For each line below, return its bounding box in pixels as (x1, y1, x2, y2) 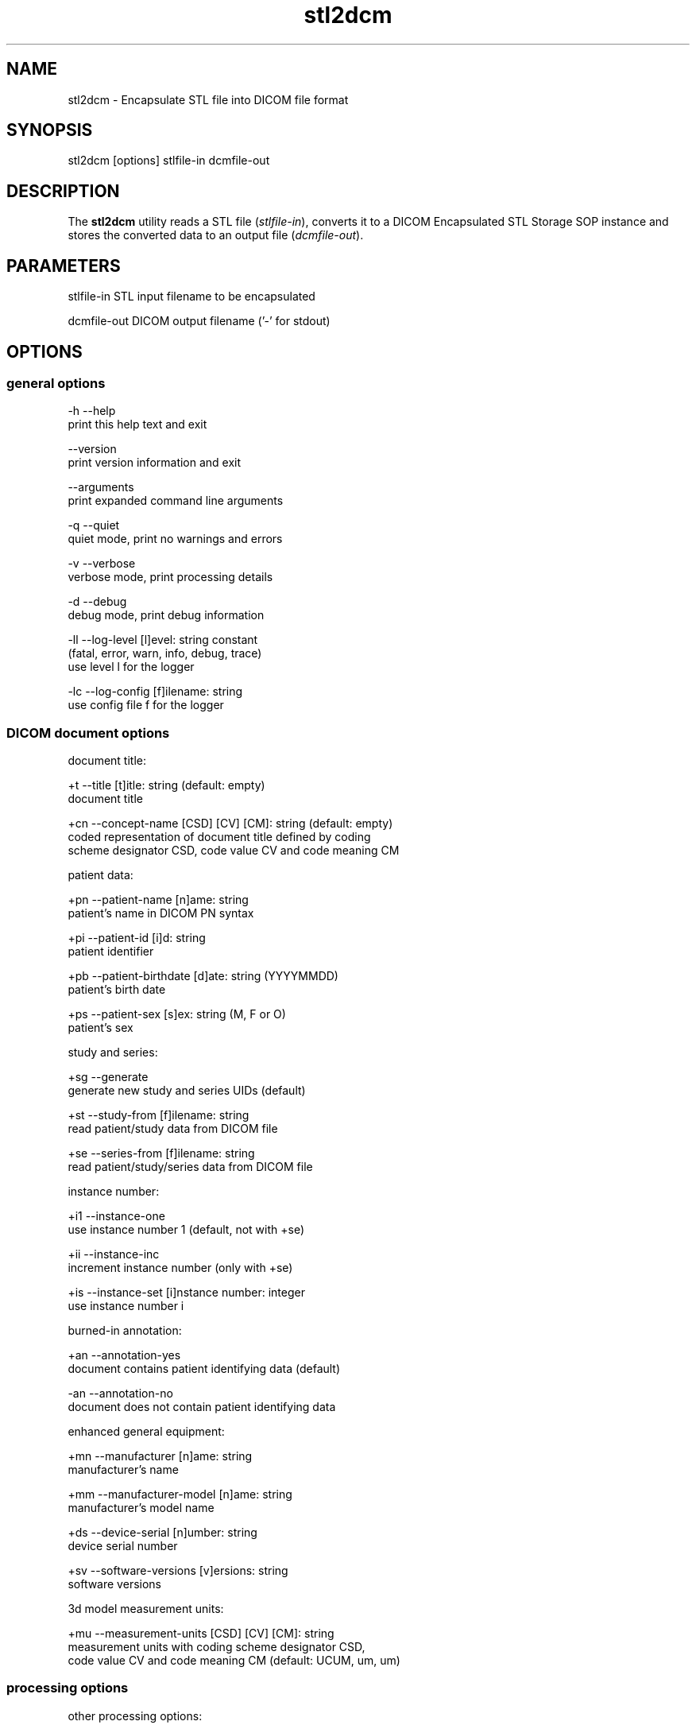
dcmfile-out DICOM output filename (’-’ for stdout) (68, 314, 331, 328)
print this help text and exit (68, 417, 207, 432)
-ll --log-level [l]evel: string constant (68, 633, 258, 647)
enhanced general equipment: (68, 1425, 225, 1439)
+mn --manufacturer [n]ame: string (68, 1449, 253, 1463)
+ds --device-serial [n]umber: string (68, 1525, 257, 1540)
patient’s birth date (68, 983, 166, 997)
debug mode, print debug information (68, 608, 265, 622)
